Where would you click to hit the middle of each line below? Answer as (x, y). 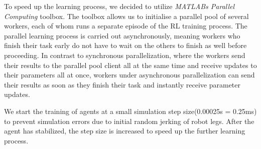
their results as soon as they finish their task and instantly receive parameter (122, 84)
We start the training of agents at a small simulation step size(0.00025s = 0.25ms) (130, 111)
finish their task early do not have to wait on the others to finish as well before (125, 45)
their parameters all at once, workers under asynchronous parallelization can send (129, 75)
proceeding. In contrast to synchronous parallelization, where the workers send (125, 55)
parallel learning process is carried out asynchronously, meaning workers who (122, 35)
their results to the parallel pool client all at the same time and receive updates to (130, 65)
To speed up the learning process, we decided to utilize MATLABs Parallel (119, 6)
